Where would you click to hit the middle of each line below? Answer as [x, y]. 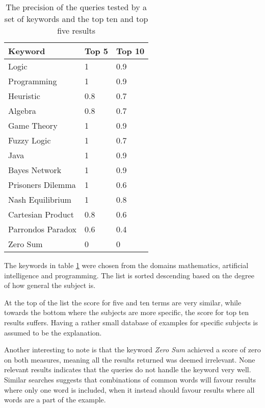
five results [76, 30]
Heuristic [24, 96]
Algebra [22, 111]
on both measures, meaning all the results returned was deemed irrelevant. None [130, 359]
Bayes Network [35, 170]
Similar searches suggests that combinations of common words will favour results [130, 379]
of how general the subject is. [50, 285]
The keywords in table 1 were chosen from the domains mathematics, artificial [126, 265]
